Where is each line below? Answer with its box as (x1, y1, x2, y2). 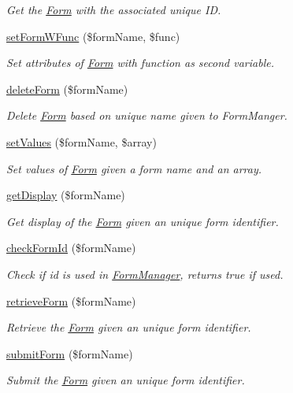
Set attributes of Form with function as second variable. (6, 54, 274, 71)
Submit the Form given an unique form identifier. (6, 372, 245, 388)
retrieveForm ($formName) (6, 292, 136, 309)
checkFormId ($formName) (6, 239, 136, 256)
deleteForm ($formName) (6, 80, 128, 97)
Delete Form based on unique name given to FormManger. (6, 107, 287, 124)
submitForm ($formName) (6, 345, 133, 361)
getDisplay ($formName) (6, 187, 125, 203)
